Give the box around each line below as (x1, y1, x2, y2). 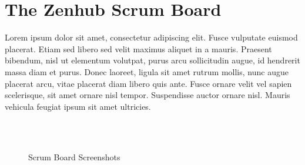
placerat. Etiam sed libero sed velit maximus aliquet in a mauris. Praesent (5, 42, 272, 55)
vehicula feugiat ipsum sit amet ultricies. (5, 100, 151, 112)
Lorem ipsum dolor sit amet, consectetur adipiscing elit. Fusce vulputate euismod (5, 31, 298, 43)
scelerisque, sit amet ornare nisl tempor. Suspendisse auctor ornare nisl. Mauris (5, 89, 290, 101)
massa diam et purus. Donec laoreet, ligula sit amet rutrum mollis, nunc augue (5, 65, 289, 78)
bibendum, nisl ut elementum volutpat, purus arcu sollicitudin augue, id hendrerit (5, 54, 300, 66)
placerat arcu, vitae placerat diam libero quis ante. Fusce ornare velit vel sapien (5, 77, 292, 89)
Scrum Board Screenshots (28, 151, 120, 163)
